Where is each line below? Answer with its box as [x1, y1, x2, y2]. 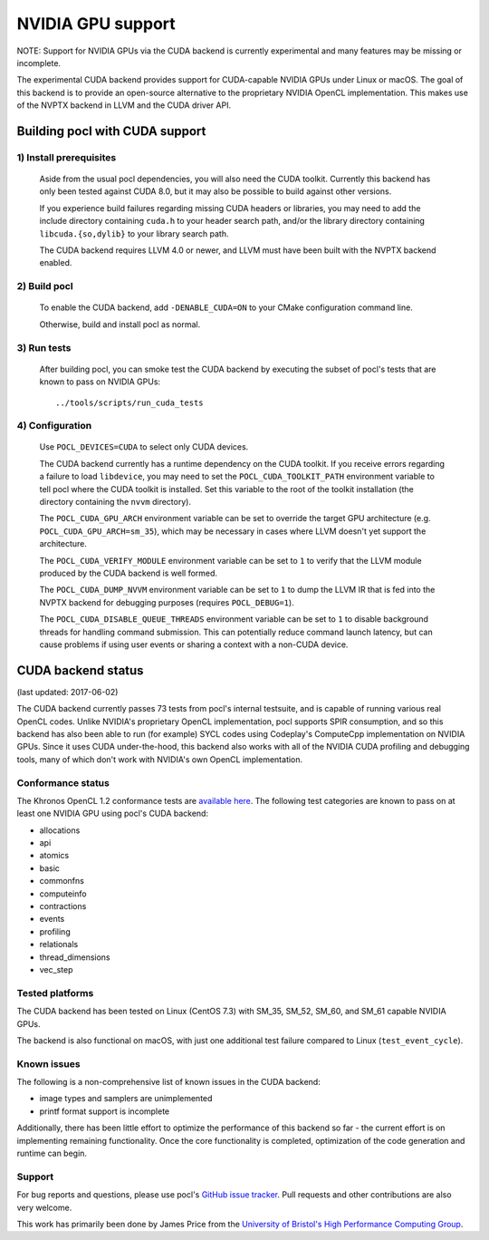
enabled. [39, 257, 72, 268]
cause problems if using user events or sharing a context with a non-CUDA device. [39, 639, 349, 650]
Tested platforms [16, 986, 94, 999]
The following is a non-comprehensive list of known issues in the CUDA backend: [16, 1077, 321, 1088]
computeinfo [39, 888, 87, 899]
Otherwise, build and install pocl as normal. [39, 318, 201, 330]
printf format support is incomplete [39, 1106, 170, 1117]
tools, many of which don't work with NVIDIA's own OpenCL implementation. [16, 753, 303, 765]
